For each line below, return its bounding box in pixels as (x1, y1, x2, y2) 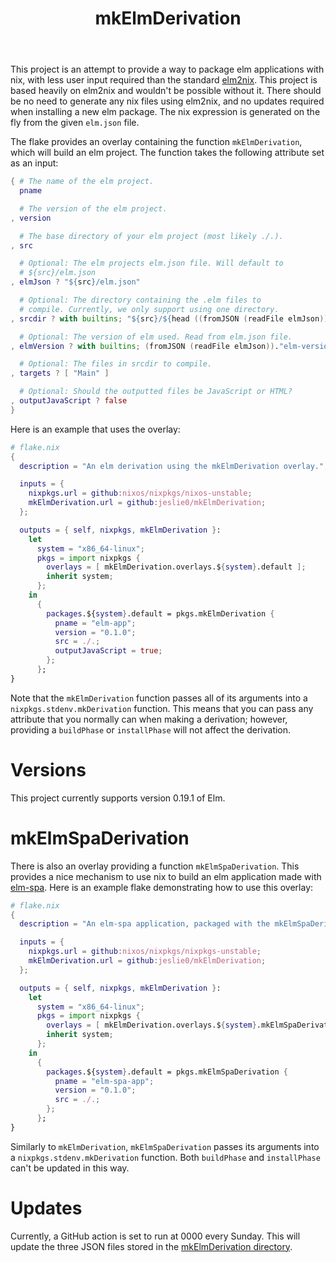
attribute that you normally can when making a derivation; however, (10, 713, 288, 725)
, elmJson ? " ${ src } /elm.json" (10, 277, 141, 287)
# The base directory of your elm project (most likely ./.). (19, 231, 284, 241)
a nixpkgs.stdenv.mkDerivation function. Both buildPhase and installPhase (10, 1151, 321, 1163)
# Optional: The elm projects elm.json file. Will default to (19, 258, 284, 269)
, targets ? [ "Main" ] (10, 368, 110, 379)
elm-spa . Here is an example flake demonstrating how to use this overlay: (10, 881, 314, 893)
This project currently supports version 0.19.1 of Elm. (10, 792, 226, 804)
